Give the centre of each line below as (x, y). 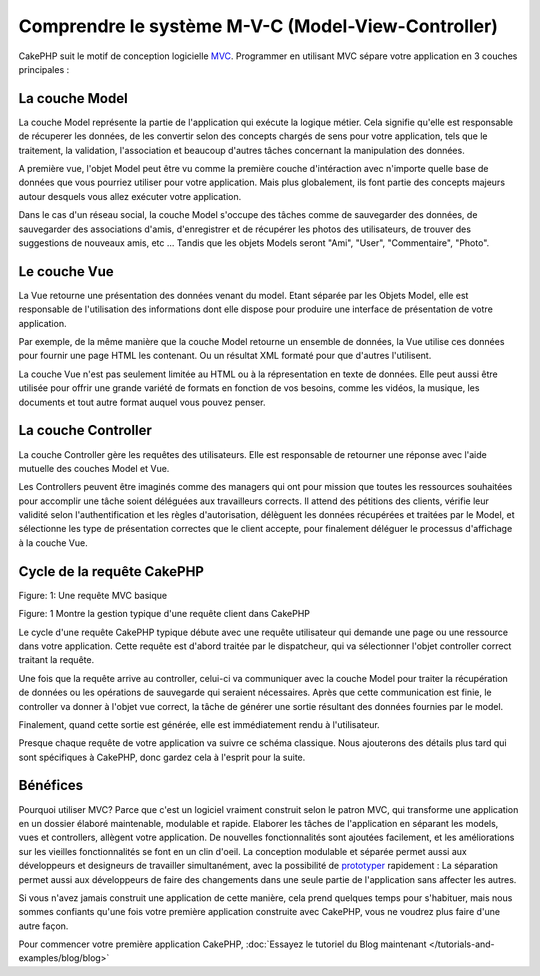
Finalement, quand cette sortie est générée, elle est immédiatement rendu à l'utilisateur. (199, 724)
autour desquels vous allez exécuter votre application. (130, 196)
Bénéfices (51, 785)
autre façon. (43, 926)
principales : (44, 69)
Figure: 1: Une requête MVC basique (93, 595)
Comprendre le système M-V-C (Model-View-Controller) (258, 26)
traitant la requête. (56, 660)
